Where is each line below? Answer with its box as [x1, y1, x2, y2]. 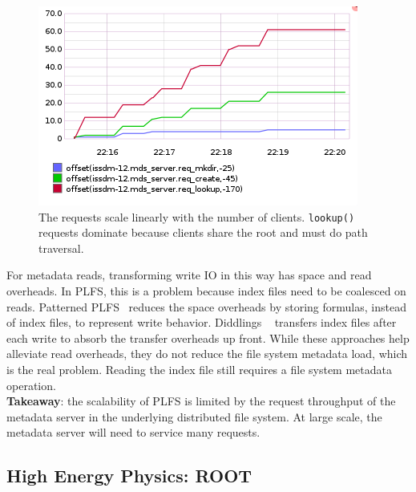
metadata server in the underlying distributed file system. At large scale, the [6, 408, 382, 425]
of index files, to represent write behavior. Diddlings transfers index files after [6, 314, 397, 331]
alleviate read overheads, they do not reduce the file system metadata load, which [6, 345, 408, 362]
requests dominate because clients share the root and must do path [38, 224, 368, 241]
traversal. [38, 239, 84, 256]
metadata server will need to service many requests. [6, 424, 261, 441]
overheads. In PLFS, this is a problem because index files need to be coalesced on [6, 283, 406, 299]
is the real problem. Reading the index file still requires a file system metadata [6, 361, 392, 377]
